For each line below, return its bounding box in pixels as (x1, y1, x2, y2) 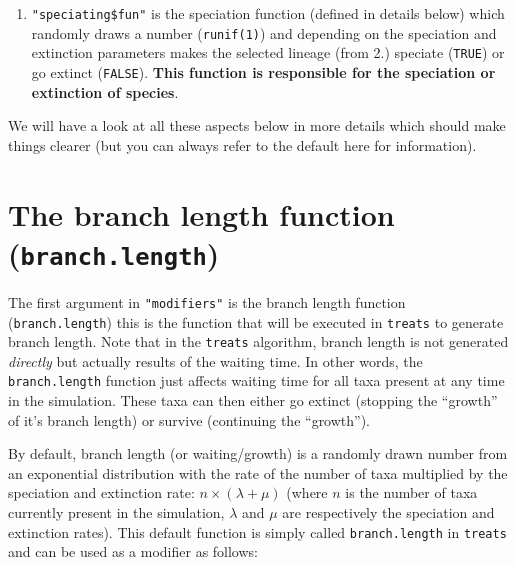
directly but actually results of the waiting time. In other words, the (8, 350, 423, 371)
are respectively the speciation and (282, 502, 495, 523)
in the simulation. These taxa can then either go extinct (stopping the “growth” (8, 390, 498, 411)
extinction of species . (31, 81, 179, 102)
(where (286, 482, 328, 503)
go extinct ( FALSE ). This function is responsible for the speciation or (31, 61, 496, 82)
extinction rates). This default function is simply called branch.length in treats (8, 521, 507, 542)
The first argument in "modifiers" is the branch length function (8, 291, 406, 312)
